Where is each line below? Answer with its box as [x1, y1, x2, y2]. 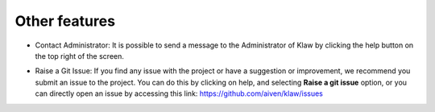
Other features [14, 12, 116, 30]
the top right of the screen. [35, 51, 125, 60]
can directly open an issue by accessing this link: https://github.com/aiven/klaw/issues [35, 89, 324, 98]
